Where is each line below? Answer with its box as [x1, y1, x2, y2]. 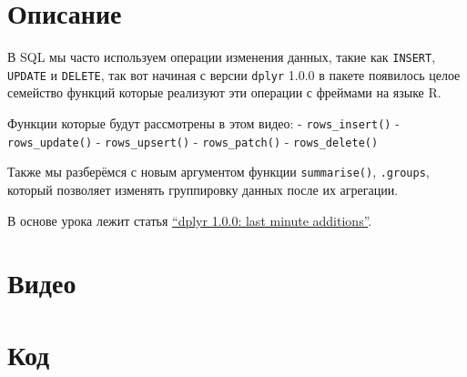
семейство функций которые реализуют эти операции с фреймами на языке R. [7, 83, 442, 102]
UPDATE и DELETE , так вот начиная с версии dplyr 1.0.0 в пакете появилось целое [7, 65, 461, 84]
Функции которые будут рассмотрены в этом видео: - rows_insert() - [7, 114, 400, 133]
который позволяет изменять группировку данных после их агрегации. [7, 180, 399, 199]
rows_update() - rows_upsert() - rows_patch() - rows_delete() [7, 131, 379, 150]
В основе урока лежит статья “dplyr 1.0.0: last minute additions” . [7, 210, 372, 229]
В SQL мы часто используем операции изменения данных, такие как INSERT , [7, 47, 436, 66]
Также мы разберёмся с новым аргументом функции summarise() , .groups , [7, 162, 430, 181]
